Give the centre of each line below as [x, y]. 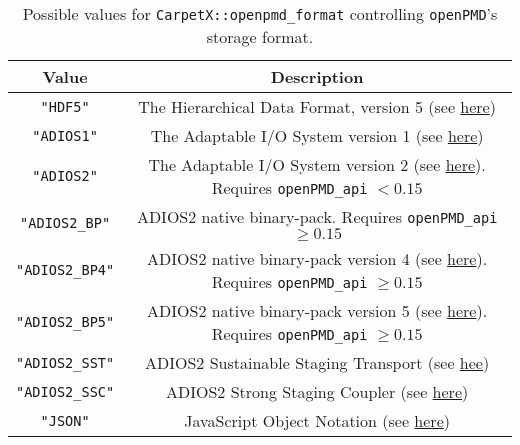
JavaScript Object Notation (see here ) [317, 420]
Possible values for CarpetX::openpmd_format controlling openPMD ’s [260, 13]
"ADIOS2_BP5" [65, 322]
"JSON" [65, 420]
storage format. [260, 36]
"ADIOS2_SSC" [65, 391]
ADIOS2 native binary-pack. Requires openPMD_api [317, 216]
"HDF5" [65, 106]
